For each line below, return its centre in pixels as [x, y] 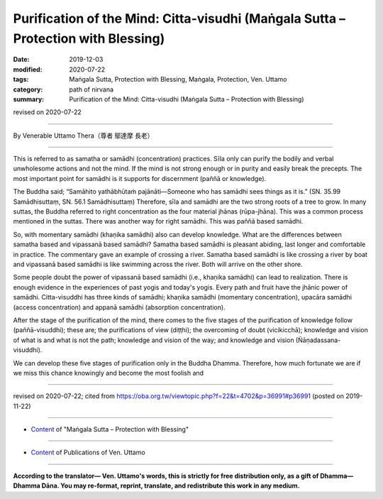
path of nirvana [91, 89]
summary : [29, 99]
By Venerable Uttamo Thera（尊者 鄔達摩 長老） [83, 136]
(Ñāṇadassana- [318, 340]
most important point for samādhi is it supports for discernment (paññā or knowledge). [140, 178]
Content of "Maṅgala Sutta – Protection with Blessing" [110, 429]
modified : [28, 69]
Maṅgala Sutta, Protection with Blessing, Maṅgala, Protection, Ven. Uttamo [178, 79]
